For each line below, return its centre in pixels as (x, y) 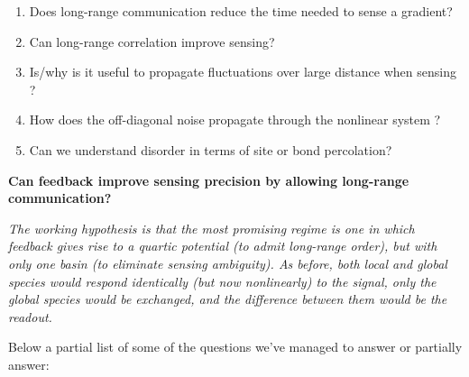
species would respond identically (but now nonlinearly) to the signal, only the (222, 281)
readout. (30, 316)
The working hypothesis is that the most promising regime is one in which (212, 228)
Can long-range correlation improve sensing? (152, 41)
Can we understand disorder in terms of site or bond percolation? (211, 149)
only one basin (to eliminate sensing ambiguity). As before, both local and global (228, 263)
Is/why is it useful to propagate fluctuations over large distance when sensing (243, 72)
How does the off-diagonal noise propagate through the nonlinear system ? (235, 120)
